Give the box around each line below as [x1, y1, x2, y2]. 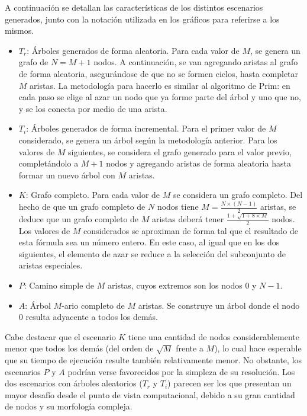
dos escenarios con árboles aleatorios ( [5, 377, 143, 389]
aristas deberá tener [151, 212, 224, 225]
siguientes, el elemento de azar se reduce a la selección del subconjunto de [18, 247, 286, 260]
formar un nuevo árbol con [18, 168, 115, 181]
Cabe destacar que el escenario [5, 330, 116, 343]
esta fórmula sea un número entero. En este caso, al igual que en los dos [18, 236, 280, 248]
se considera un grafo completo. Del [173, 188, 303, 201]
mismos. [5, 24, 34, 37]
